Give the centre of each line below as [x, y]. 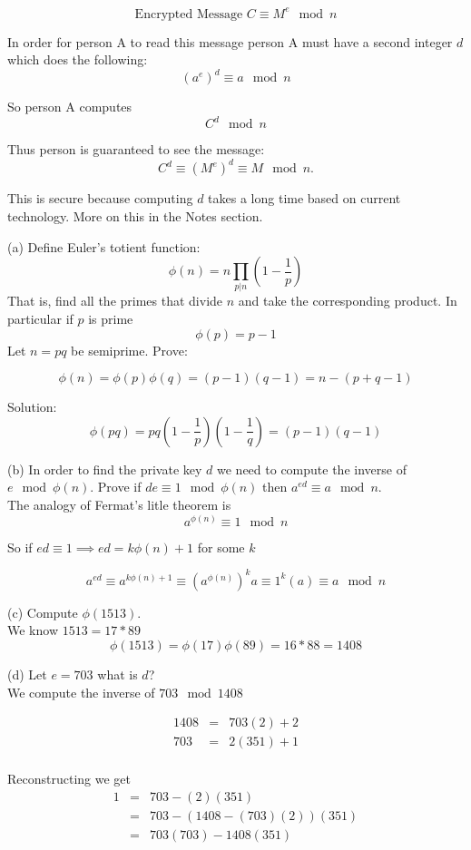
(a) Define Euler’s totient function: [104, 246]
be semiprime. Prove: [129, 350]
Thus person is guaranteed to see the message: [136, 149]
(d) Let [27, 674]
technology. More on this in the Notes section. [135, 215]
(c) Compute [43, 612]
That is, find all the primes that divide [115, 301]
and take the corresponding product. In [348, 301]
